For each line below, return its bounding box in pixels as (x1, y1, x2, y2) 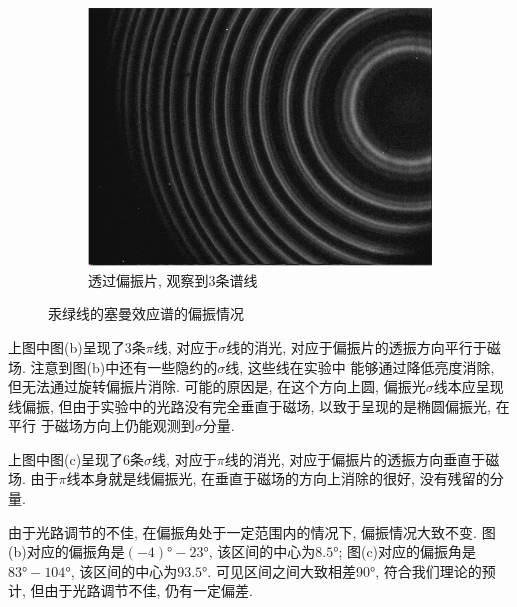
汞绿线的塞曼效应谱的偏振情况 (48, 303, 244, 324)
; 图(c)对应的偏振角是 (338, 541, 477, 562)
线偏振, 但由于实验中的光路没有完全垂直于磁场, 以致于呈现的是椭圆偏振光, (8, 395, 491, 416)
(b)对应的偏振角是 (8, 541, 125, 562)
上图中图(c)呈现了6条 (8, 448, 145, 469)
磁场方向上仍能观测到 (54, 415, 195, 436)
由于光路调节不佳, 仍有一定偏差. (44, 580, 253, 601)
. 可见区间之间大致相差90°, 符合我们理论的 (207, 560, 482, 581)
